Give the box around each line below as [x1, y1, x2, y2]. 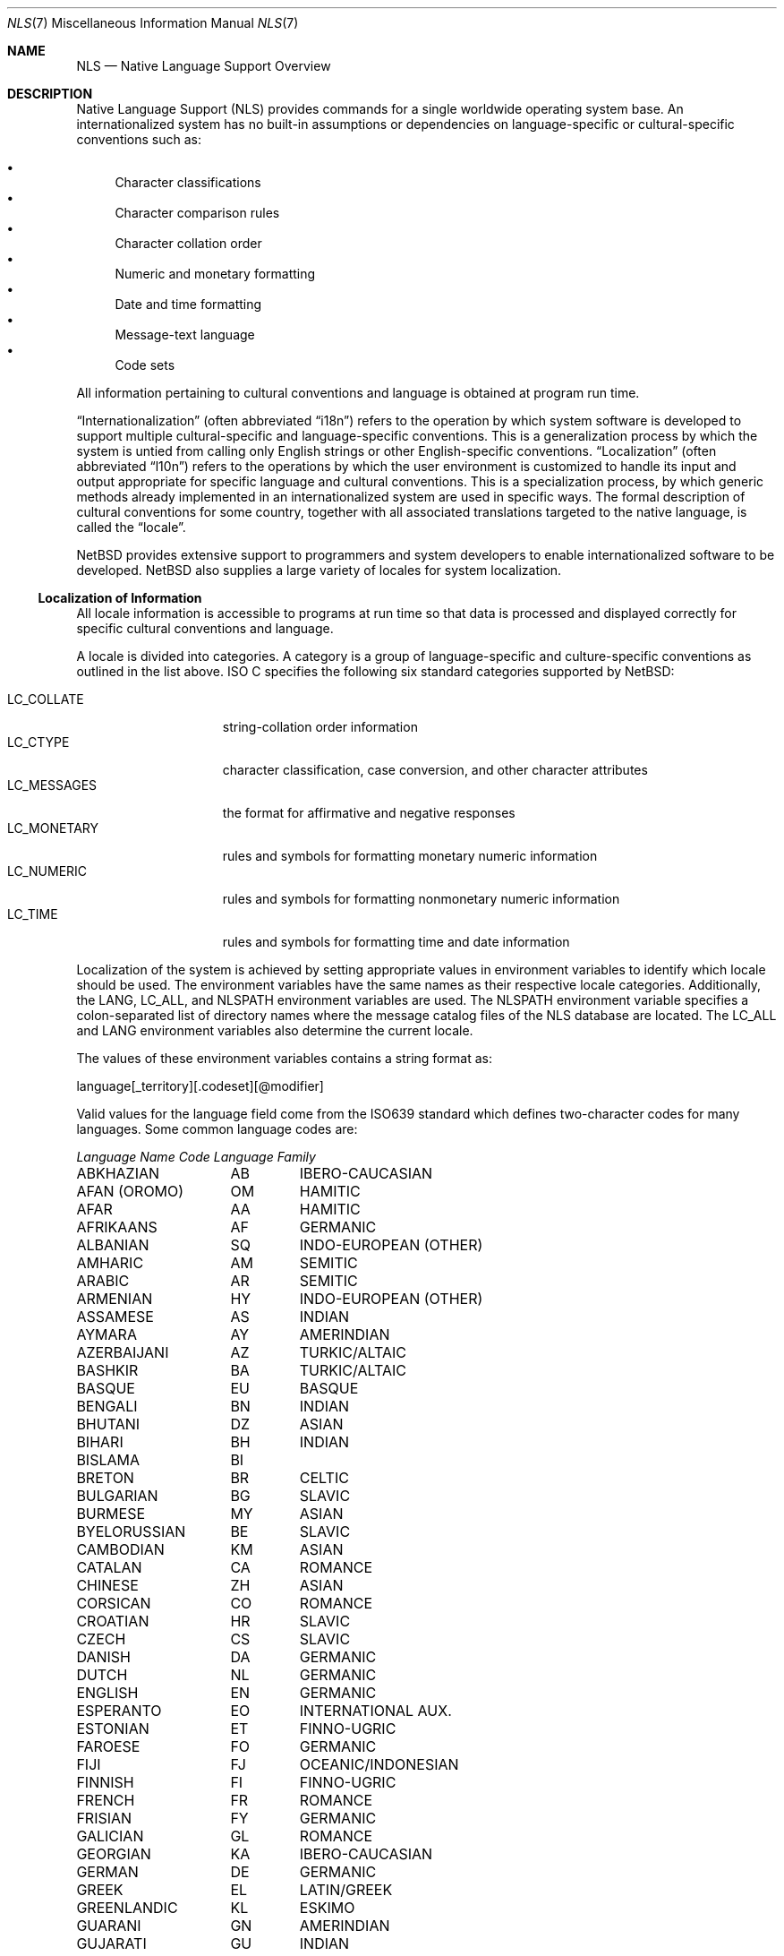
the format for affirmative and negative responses [222, 805, 516, 820]
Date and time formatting [115, 296, 262, 312]
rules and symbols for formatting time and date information [222, 934, 570, 949]
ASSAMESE [76, 1308, 154, 1325]
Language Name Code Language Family [76, 1149, 316, 1164]
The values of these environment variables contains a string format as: [76, 1051, 492, 1066]
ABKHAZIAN [76, 1164, 160, 1182]
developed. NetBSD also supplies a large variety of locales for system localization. [76, 562, 562, 578]
